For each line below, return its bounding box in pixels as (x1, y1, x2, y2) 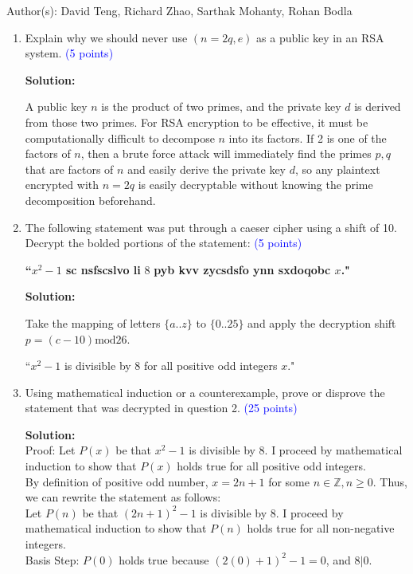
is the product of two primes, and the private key (101, 98, 341, 115)
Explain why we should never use (25, 29, 188, 45)
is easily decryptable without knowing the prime (138, 176, 373, 193)
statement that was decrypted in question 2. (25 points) (25, 399, 298, 416)
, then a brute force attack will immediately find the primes (80, 145, 372, 162)
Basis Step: (25, 551, 80, 568)
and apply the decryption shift (247, 314, 396, 331)
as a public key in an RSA (256, 29, 384, 45)
